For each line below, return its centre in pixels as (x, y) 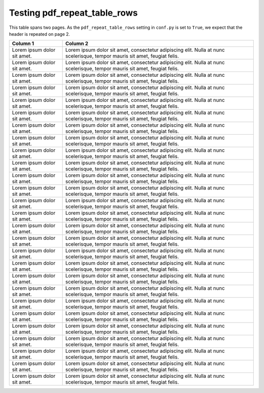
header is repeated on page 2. (40, 34)
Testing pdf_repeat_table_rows (73, 13)
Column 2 (77, 44)
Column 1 (23, 44)
